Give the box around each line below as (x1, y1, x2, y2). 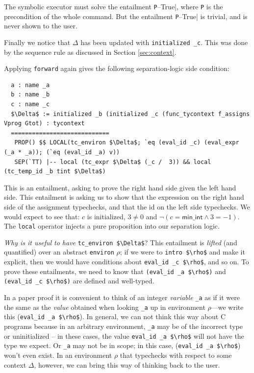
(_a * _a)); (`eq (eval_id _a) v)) (4, 148, 120, 156)
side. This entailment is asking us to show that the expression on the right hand (4, 192, 244, 202)
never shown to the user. (4, 21, 77, 31)
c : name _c (11, 101, 50, 108)
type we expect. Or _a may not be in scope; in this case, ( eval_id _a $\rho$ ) (4, 340, 241, 350)
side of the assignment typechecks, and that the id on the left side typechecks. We (4, 201, 250, 211)
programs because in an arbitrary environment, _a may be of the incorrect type (4, 321, 243, 331)
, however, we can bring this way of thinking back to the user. (34, 359, 220, 370)
